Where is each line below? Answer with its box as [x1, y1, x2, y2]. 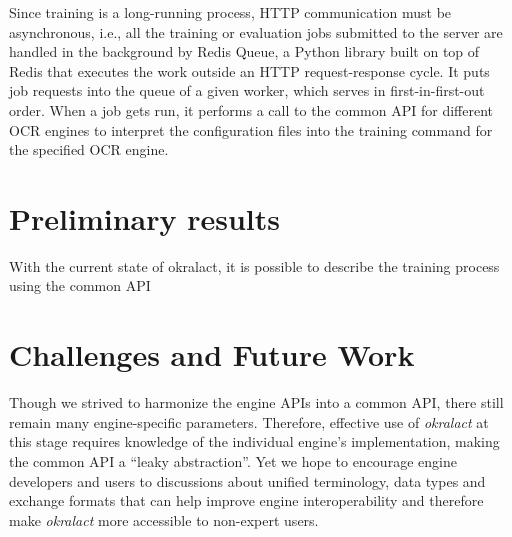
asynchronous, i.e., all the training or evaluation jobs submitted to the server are [9, 21, 503, 42]
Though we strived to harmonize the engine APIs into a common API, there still [9, 392, 504, 413]
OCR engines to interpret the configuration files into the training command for [9, 119, 493, 140]
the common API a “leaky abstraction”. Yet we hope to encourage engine [9, 450, 457, 471]
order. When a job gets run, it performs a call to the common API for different [9, 99, 494, 120]
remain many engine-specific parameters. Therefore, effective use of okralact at [9, 411, 489, 432]
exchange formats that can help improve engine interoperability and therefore [9, 490, 484, 511]
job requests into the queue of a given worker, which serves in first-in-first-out [9, 80, 485, 101]
